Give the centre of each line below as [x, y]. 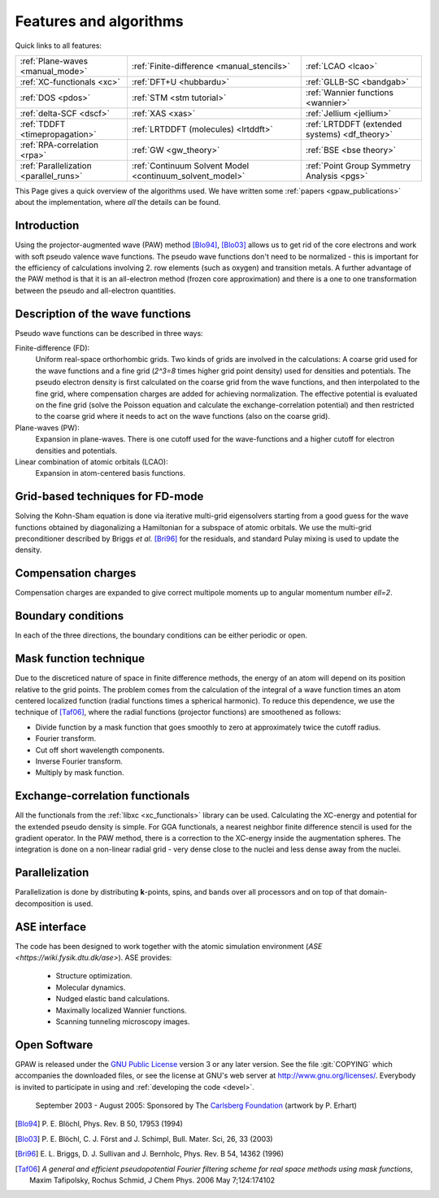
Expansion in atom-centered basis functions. [111, 473]
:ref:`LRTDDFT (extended [354, 124]
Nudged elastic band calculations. [113, 999]
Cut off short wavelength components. [100, 750]
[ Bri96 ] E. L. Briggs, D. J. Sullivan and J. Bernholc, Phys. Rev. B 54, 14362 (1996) [150, 1154]
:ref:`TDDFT [43, 124]
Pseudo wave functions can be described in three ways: [109, 333]
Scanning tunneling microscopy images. [123, 1022]
